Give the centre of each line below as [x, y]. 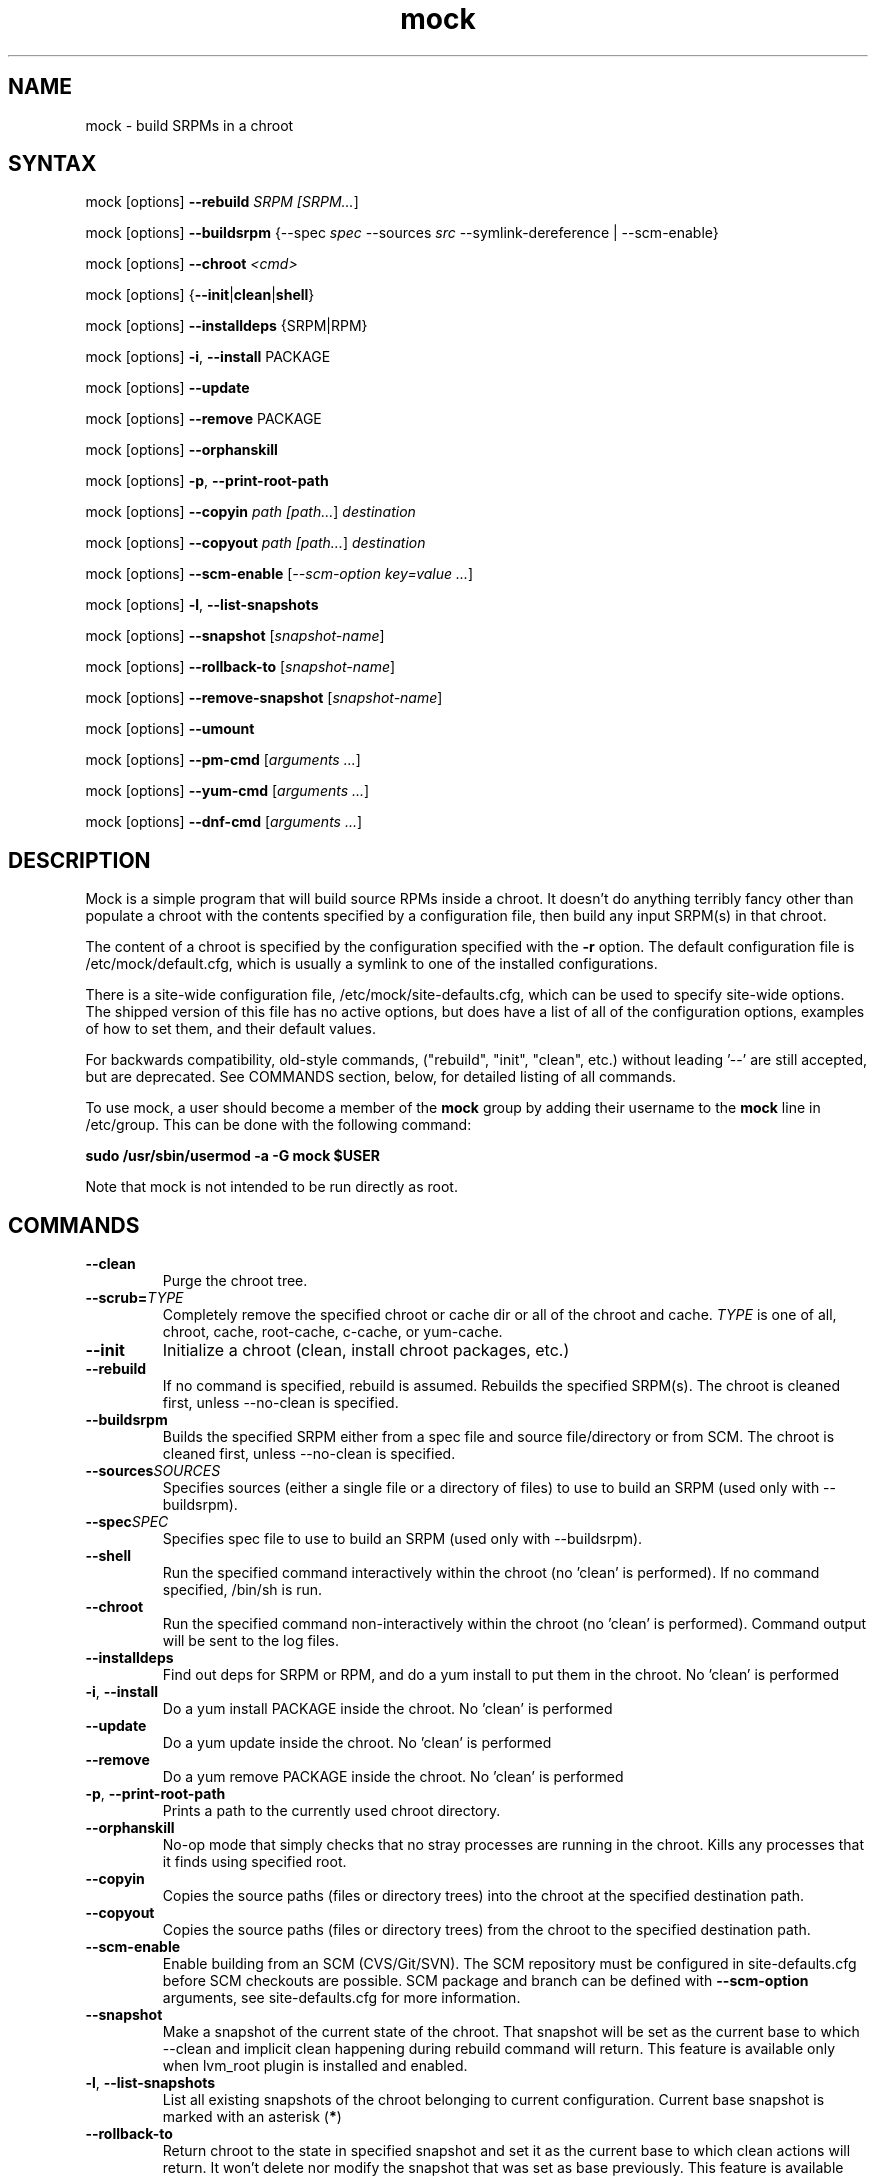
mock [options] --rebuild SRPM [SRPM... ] [222, 202]
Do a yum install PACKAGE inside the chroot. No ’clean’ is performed [387, 1709]
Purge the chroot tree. [235, 1281]
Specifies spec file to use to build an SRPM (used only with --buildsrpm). [402, 1539]
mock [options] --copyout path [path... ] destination [255, 543]
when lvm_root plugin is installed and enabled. [315, 2066]
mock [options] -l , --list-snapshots [202, 605]
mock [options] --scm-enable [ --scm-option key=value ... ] [279, 574]
